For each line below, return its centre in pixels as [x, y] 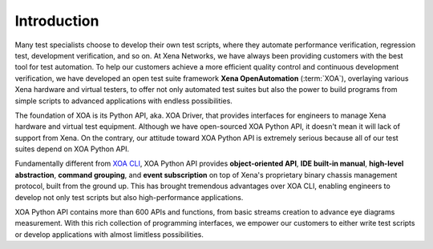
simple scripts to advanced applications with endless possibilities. [123, 101]
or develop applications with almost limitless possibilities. [109, 234]
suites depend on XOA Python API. [72, 149]
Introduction [57, 21]
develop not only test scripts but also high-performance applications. [129, 197]
